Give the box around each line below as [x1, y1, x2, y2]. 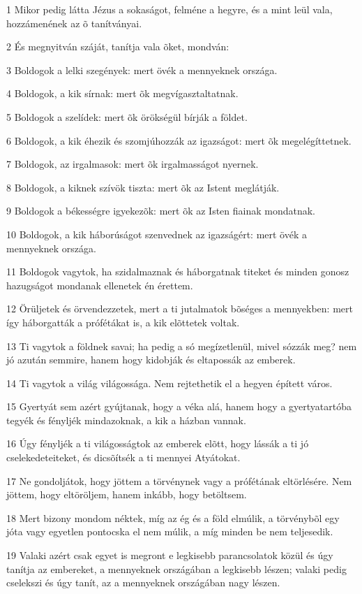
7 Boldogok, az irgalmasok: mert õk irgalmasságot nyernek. [6, 157, 259, 171]
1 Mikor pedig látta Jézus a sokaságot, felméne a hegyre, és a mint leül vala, [6, 2, 333, 16]
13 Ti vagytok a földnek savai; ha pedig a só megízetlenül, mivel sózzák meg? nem [6, 338, 357, 353]
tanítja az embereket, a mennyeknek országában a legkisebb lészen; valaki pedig [6, 561, 347, 576]
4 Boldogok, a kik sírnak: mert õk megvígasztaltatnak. [6, 86, 239, 101]
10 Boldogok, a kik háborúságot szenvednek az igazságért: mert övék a [6, 226, 308, 241]
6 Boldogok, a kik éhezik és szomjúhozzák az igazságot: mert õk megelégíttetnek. [6, 133, 352, 147]
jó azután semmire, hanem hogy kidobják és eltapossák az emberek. [6, 352, 296, 367]
